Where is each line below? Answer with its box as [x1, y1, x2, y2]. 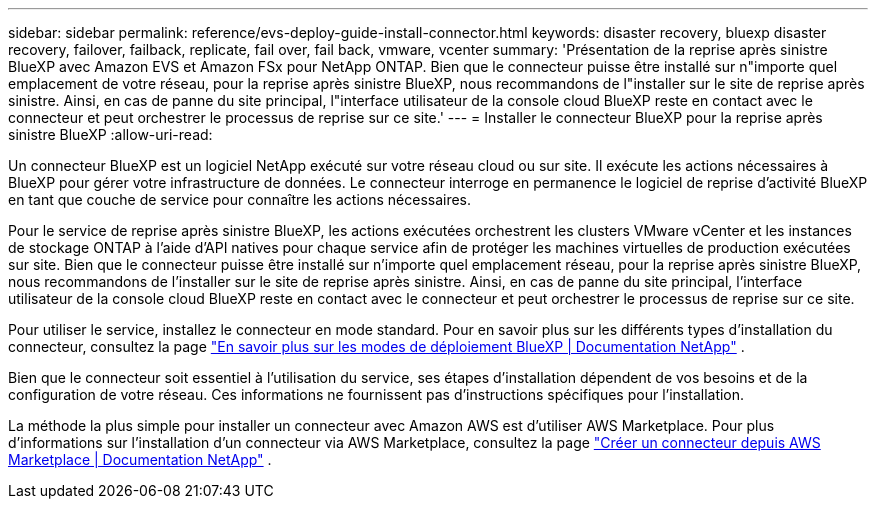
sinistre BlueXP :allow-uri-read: [8, 126, 213, 143]
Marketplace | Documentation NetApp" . [8, 451, 272, 468]
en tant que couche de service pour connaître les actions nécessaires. [8, 191, 472, 208]
